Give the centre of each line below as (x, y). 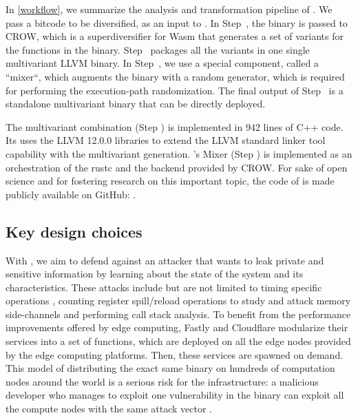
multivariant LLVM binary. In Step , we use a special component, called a (162, 63)
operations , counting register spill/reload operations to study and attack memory (178, 301)
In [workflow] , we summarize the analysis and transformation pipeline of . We (169, 9)
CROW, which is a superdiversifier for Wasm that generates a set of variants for (175, 36)
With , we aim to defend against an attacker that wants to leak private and (165, 260)
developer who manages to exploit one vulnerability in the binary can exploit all (175, 395)
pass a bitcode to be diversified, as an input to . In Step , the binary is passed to (177, 22)
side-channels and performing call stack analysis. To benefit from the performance (178, 314)
